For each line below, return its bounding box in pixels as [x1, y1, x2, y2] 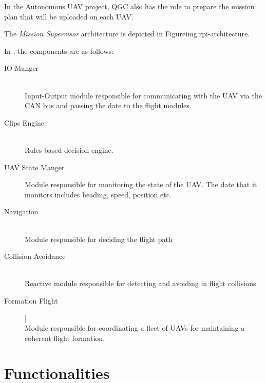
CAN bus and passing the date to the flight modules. [25, 100, 192, 111]
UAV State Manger [4, 162, 65, 172]
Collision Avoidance [4, 251, 66, 261]
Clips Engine [4, 117, 45, 128]
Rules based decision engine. [25, 144, 113, 155]
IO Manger [4, 63, 39, 73]
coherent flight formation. [25, 332, 105, 343]
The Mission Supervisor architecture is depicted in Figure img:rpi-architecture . [4, 28, 250, 39]
